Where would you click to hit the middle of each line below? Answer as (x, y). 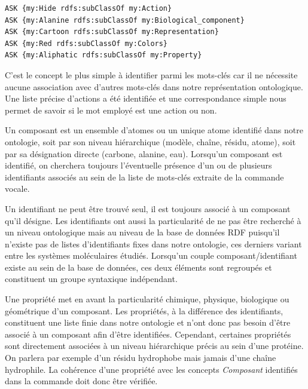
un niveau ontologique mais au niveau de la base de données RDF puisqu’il (142, 232)
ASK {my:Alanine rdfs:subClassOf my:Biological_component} (125, 20)
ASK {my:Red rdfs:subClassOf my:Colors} (86, 43)
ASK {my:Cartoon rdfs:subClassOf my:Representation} (112, 32)
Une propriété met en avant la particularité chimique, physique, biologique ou (147, 299)
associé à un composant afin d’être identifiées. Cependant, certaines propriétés (148, 334)
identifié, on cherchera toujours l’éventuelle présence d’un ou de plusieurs (138, 165)
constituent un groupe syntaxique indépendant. (91, 279)
